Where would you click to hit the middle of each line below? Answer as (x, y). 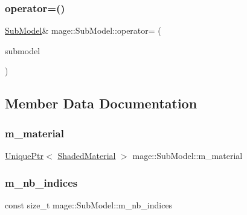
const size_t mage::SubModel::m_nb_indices (89, 204)
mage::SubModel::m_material (188, 155)
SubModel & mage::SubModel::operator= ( (83, 30)
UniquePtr (24, 155)
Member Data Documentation (101, 103)
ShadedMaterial (87, 155)
